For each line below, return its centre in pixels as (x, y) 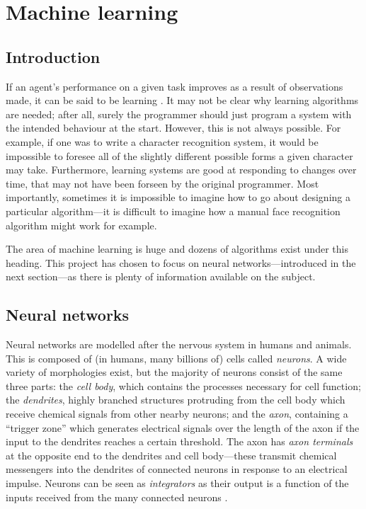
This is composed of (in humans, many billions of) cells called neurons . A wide (176, 358)
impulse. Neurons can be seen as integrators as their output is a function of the (177, 483)
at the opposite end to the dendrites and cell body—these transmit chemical (171, 455)
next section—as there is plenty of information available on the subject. (161, 276)
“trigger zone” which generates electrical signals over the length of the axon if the (183, 427)
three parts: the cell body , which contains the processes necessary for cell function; (183, 385)
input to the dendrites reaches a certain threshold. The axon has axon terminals (179, 441)
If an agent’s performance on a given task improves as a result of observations (175, 86)
